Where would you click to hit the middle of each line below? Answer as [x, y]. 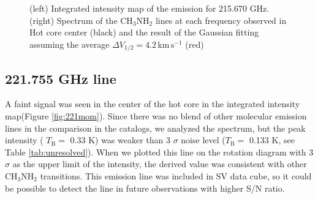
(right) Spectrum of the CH [81, 20]
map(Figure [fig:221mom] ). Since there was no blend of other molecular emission [156, 116]
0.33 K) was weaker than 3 [120, 140]
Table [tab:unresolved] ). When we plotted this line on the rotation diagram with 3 [159, 152]
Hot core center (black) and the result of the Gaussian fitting [144, 32]
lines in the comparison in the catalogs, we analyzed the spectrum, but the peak [155, 128]
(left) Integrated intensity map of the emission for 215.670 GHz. [150, 8]
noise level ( [203, 140]
